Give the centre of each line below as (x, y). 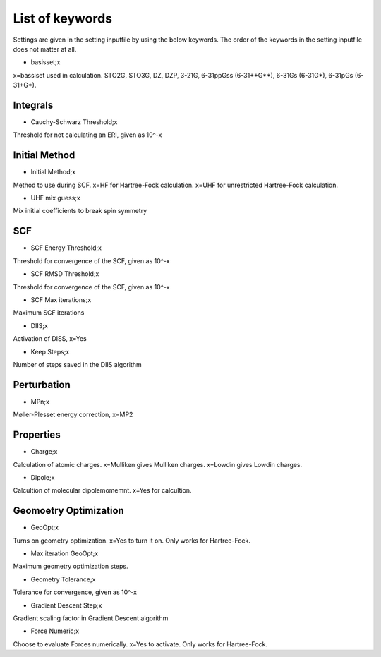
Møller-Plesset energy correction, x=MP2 (73, 415)
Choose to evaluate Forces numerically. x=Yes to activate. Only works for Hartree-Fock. (140, 644)
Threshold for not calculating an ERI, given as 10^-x (87, 135)
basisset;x (46, 62)
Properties (37, 435)
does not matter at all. (45, 49)
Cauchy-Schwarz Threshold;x (74, 122)
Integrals (33, 105)
